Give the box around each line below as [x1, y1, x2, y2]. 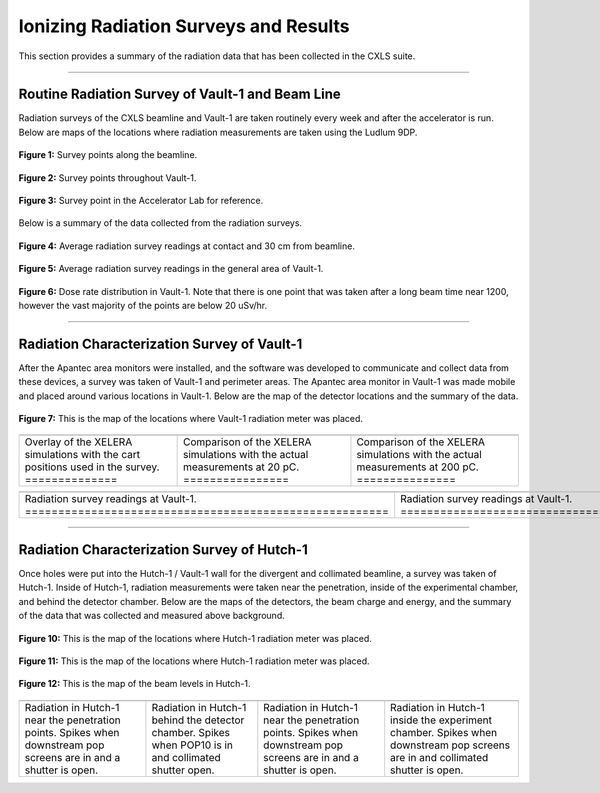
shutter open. [151, 763, 215, 777]
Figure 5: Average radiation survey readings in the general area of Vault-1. [18, 263, 324, 275]
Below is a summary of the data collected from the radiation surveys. [18, 217, 303, 229]
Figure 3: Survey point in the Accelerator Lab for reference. [18, 195, 264, 207]
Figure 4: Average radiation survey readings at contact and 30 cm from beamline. [18, 240, 355, 252]
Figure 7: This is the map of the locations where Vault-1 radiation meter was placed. [18, 413, 364, 425]
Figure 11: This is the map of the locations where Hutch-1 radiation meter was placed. [18, 655, 370, 667]
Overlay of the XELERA [24, 435, 133, 449]
